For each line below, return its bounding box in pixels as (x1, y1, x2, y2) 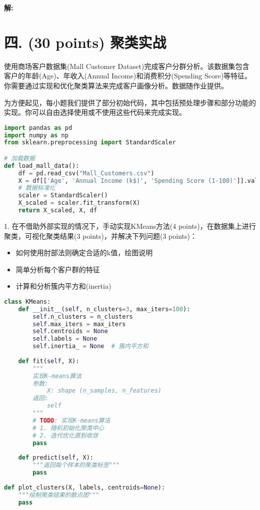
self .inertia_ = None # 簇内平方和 (32, 343, 148, 350)
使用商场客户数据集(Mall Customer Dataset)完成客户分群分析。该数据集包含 (4, 60, 249, 71)
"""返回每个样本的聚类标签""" (32, 462, 120, 469)
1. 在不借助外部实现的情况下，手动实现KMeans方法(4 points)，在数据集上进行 (4, 220, 256, 231)
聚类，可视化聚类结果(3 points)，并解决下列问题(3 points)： (4, 230, 197, 241)
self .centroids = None (32, 328, 108, 335)
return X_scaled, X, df (18, 207, 97, 214)
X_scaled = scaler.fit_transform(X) (18, 199, 140, 207)
